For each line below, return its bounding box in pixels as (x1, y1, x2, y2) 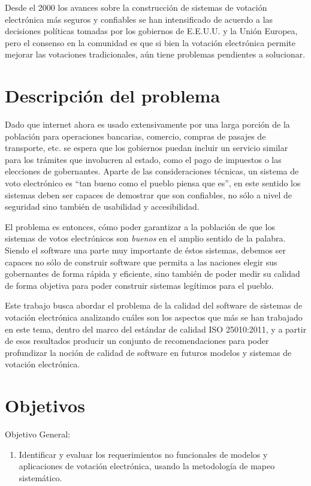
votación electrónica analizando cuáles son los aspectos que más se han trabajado (5, 311, 303, 323)
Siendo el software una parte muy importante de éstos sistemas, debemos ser (5, 244, 286, 256)
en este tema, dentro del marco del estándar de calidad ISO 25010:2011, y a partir (5, 322, 307, 335)
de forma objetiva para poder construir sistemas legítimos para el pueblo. (5, 279, 274, 291)
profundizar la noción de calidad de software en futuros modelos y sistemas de (5, 346, 292, 358)
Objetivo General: (5, 428, 71, 440)
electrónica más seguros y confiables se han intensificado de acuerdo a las (5, 13, 273, 25)
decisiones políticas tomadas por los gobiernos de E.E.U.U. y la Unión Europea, (5, 25, 298, 37)
